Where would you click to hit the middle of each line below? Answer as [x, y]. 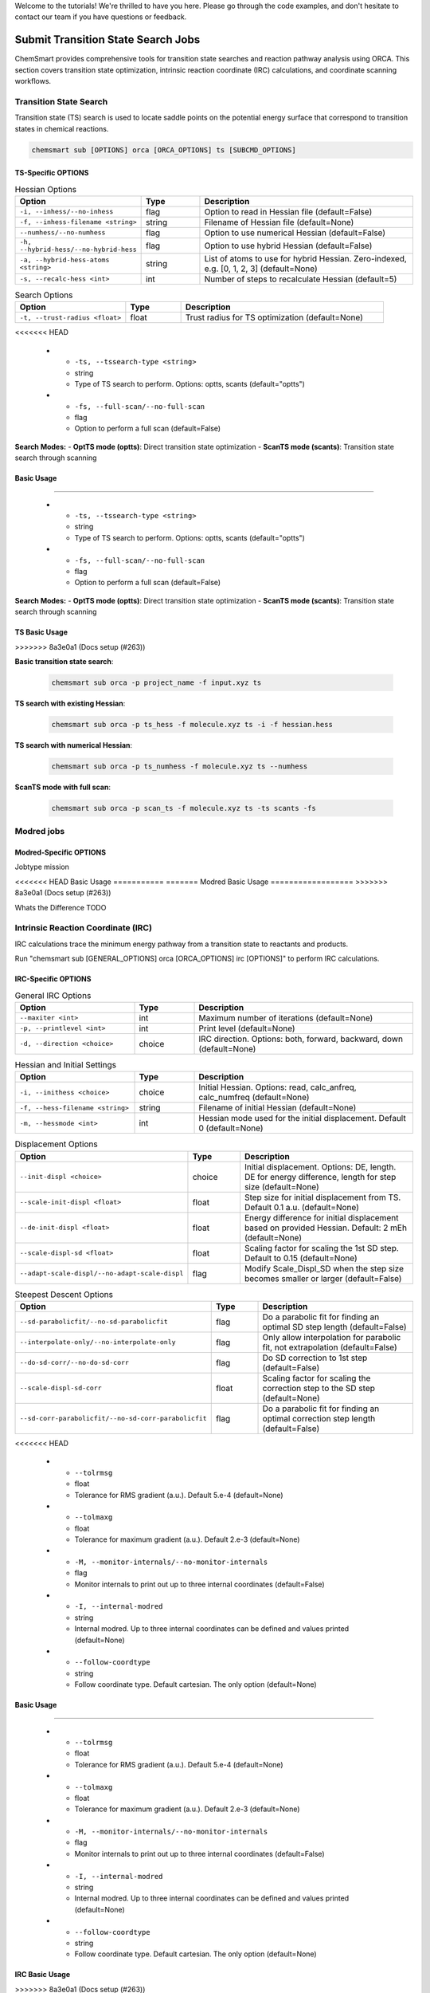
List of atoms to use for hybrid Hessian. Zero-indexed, [306, 258]
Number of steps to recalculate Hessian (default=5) [301, 279]
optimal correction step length [319, 1418]
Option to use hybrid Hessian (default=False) [288, 246]
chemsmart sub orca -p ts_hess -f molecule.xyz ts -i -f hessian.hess [192, 724]
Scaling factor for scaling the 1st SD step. [322, 1248]
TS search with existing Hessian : [70, 703]
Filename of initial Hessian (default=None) [278, 1108]
